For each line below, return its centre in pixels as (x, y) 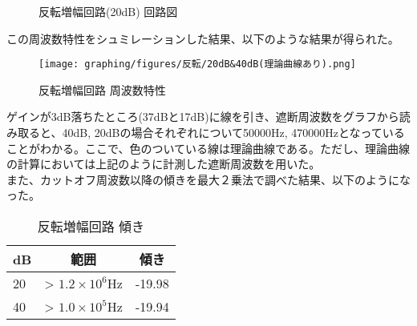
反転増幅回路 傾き (91, 226)
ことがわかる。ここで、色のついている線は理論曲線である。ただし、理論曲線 (208, 148)
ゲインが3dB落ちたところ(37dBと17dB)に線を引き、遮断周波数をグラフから (203, 117)
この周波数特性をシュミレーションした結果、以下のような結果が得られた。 (203, 38)
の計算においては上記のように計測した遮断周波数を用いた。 (164, 164)
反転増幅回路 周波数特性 (102, 89)
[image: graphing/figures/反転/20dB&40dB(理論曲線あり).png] (197, 64)
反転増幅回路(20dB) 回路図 (108, 11)
